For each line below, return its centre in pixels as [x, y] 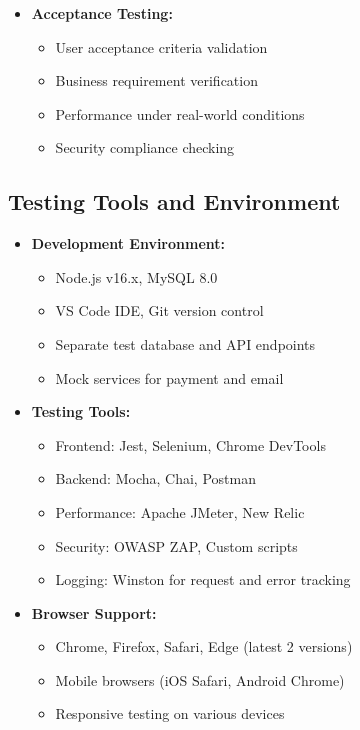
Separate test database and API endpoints [185, 343]
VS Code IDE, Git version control [159, 310]
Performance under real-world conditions [180, 113]
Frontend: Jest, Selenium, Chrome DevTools [190, 444]
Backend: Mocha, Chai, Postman [155, 478]
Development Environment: [128, 243]
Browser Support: [94, 612]
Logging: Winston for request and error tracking [203, 579]
